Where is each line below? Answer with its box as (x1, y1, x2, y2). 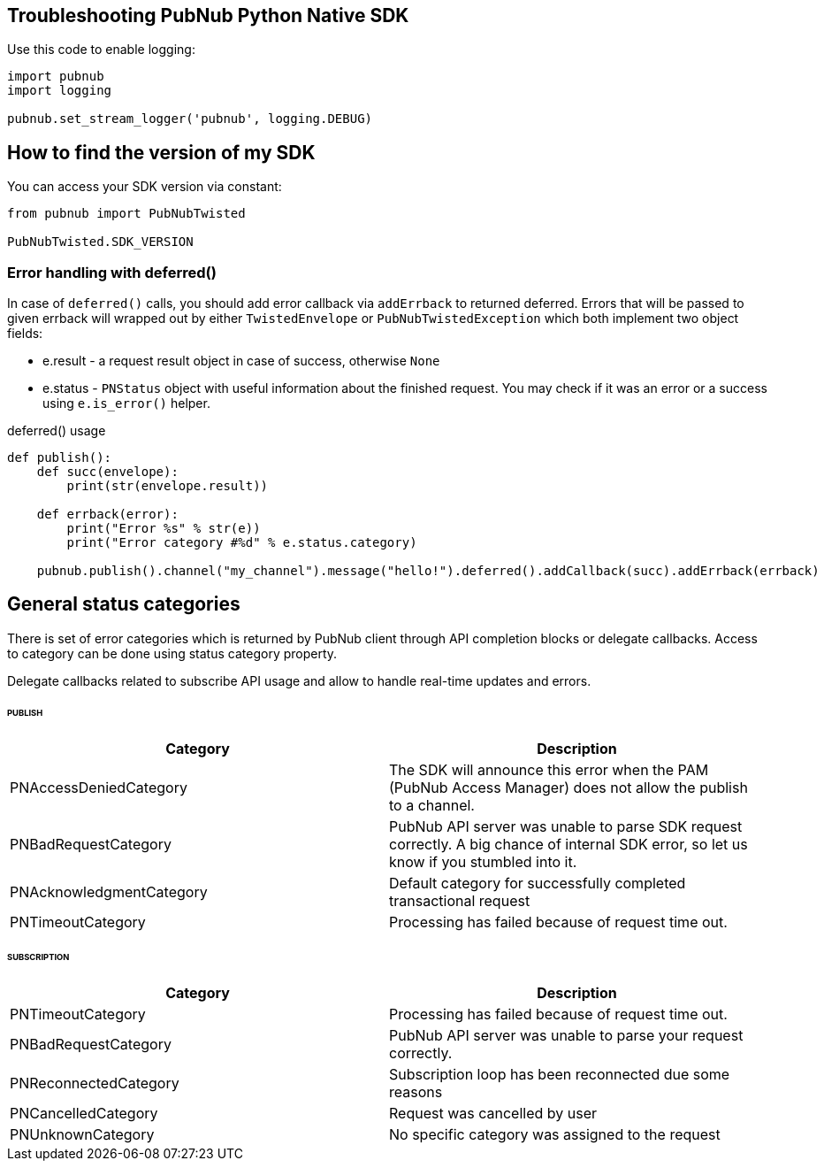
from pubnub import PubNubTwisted (7, 206, 246, 221)
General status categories (7, 593, 240, 616)
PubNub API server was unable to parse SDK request (389, 817, 743, 835)
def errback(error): (36, 507, 179, 522)
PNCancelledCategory (10, 1104, 158, 1123)
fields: (7, 326, 43, 342)
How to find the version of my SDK (7, 141, 316, 164)
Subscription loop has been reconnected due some (389, 1065, 730, 1084)
